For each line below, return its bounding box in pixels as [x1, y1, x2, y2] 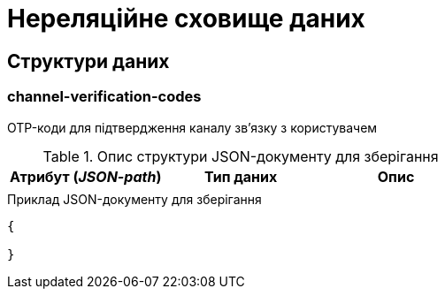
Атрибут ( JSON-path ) [10, 167, 162, 186]
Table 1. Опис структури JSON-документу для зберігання [42, 147, 439, 165]
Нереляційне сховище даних [7, 4, 365, 34]
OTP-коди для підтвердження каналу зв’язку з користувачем [7, 119, 378, 135]
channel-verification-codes [7, 87, 202, 106]
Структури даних [7, 49, 170, 72]
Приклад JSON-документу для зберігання [7, 191, 262, 207]
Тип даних [203, 167, 278, 186]
